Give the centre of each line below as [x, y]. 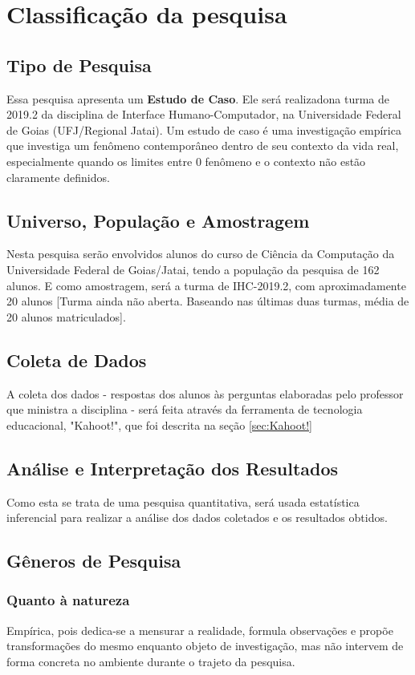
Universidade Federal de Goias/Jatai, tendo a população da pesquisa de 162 [193, 269]
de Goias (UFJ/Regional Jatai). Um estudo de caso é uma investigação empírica [204, 129]
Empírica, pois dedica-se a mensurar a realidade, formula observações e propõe [200, 630]
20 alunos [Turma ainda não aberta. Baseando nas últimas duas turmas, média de [208, 301]
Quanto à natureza [68, 600]
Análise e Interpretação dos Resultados [173, 468]
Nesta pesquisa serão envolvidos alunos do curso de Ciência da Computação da [201, 254]
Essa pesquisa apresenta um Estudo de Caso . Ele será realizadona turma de [198, 98]
